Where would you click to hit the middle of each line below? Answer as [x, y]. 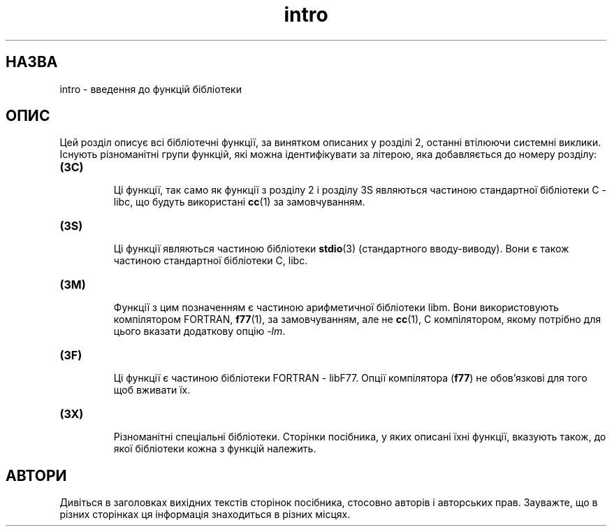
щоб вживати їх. [152, 390]
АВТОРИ [36, 475]
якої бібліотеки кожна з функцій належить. [215, 449]
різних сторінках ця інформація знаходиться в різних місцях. [205, 515]
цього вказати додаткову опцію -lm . [199, 331]
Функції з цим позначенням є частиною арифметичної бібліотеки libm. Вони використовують [336, 308]
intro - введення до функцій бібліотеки [151, 89]
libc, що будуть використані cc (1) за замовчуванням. [239, 202]
